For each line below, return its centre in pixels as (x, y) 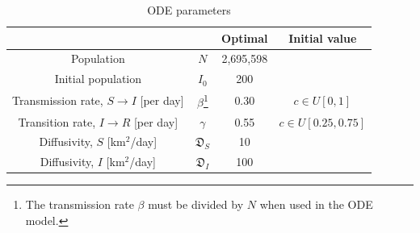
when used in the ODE (316, 204)
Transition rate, (57, 121)
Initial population (98, 79)
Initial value (323, 37)
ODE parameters (189, 10)
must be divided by (196, 204)
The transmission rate (80, 204)
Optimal (245, 37)
